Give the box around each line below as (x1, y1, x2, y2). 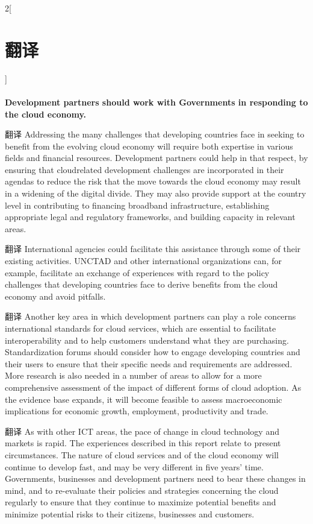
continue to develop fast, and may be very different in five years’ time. (5, 460, 264, 473)
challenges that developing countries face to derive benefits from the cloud (5, 278, 278, 291)
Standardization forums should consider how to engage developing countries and (5, 346, 300, 358)
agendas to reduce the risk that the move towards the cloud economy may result (5, 175, 301, 188)
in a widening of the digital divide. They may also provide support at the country (5, 187, 306, 200)
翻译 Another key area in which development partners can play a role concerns (5, 310, 296, 323)
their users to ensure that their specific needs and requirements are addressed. (5, 357, 293, 370)
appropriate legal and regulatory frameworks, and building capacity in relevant (5, 210, 296, 223)
